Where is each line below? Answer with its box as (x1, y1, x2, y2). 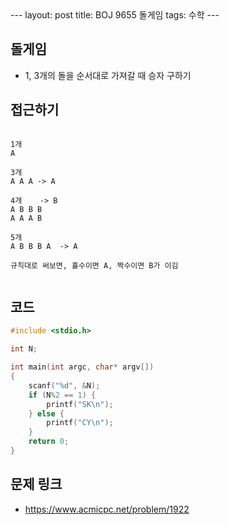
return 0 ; (28, 437, 70, 447)
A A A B (10, 213, 43, 223)
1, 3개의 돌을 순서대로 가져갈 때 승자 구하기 (24, 69, 192, 81)
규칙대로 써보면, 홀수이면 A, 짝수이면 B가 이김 (10, 260, 179, 271)
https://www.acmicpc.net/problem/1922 (24, 503, 190, 515)
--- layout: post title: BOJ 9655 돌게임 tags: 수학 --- (10, 9, 220, 21)
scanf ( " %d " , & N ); (28, 380, 101, 391)
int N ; (10, 344, 38, 354)
